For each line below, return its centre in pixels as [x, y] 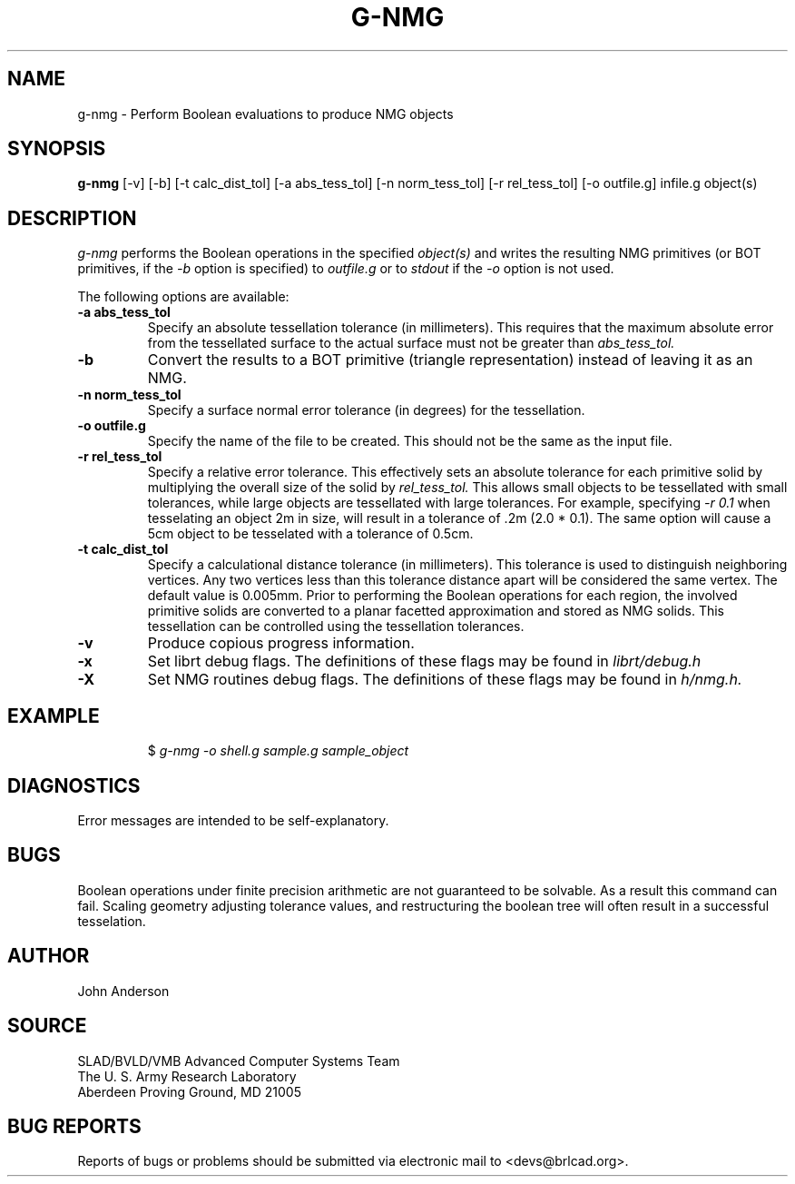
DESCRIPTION [72, 218]
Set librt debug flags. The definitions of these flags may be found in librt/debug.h [424, 661]
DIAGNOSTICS [74, 785]
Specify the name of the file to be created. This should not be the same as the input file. [410, 441]
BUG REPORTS [74, 1126]
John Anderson [123, 991]
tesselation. [112, 921]
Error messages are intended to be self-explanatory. [233, 820]
